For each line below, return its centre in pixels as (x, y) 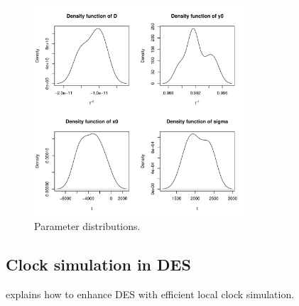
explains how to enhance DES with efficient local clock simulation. (150, 294)
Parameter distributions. (87, 226)
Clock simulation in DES (98, 264)
